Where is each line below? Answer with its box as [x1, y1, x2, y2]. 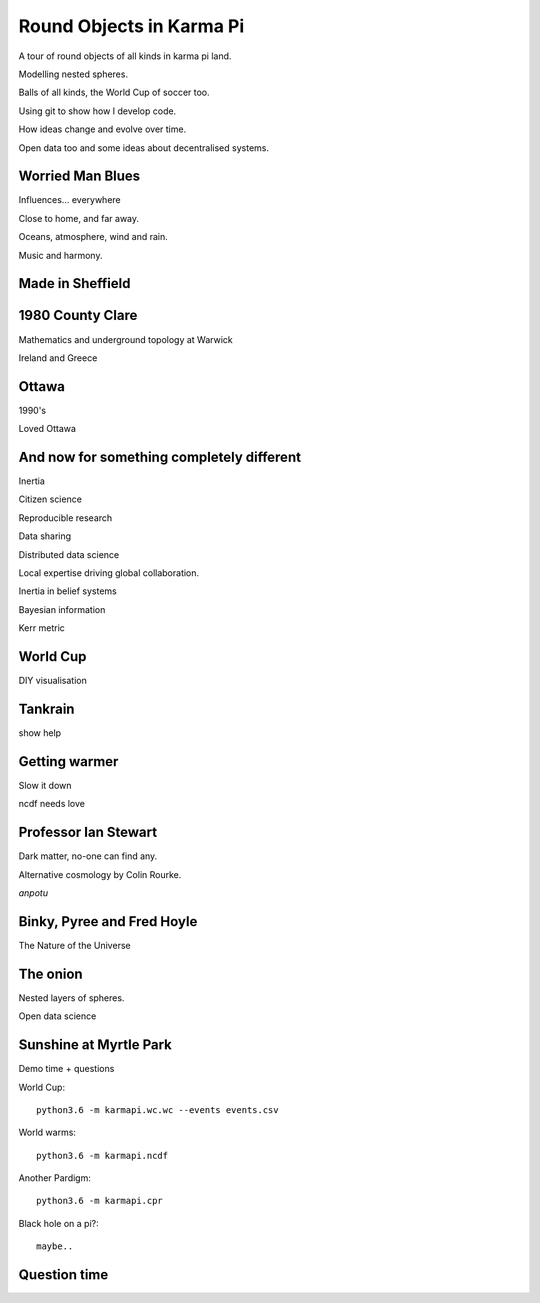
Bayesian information [18, 603, 106, 615]
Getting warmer [18, 753, 119, 770]
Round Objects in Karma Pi [18, 15, 245, 37]
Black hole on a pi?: [18, 1217, 99, 1229]
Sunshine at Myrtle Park [18, 1036, 172, 1054]
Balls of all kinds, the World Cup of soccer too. [18, 86, 210, 99]
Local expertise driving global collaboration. [18, 567, 200, 579]
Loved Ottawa [18, 423, 77, 435]
